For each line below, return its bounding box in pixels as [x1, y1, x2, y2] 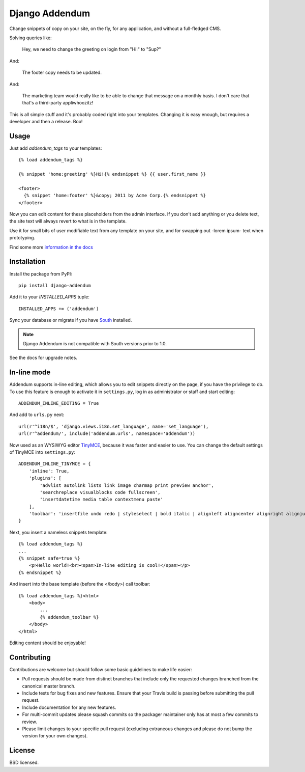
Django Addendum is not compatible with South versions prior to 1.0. [23, 340, 167, 346]
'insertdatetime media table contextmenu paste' [40, 497, 164, 503]
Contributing [9, 653, 51, 661]
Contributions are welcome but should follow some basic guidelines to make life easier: [9, 666, 193, 672]
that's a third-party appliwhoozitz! [22, 100, 94, 106]
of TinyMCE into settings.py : [9, 449, 76, 455]
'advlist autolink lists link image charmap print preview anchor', [40, 482, 215, 488]
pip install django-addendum [18, 283, 91, 288]
